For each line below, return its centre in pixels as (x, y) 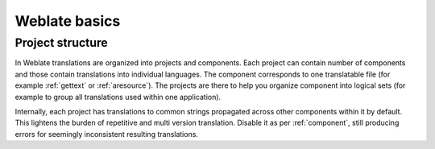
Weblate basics (68, 21)
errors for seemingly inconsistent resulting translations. (107, 134)
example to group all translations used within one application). (118, 97)
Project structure (61, 43)
